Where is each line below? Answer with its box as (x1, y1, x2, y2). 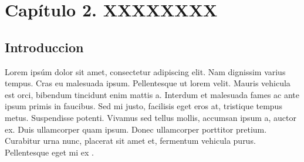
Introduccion (5, 38, 84, 56)
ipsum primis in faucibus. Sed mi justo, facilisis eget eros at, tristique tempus (5, 100, 282, 112)
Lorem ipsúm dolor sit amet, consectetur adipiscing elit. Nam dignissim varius (5, 65, 286, 77)
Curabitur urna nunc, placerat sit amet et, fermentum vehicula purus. (5, 134, 256, 147)
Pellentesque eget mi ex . (5, 146, 94, 158)
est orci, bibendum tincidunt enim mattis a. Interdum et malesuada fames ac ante (5, 88, 300, 100)
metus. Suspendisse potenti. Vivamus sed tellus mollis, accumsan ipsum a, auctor (5, 111, 296, 123)
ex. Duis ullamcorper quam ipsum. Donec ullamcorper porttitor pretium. (5, 123, 267, 135)
